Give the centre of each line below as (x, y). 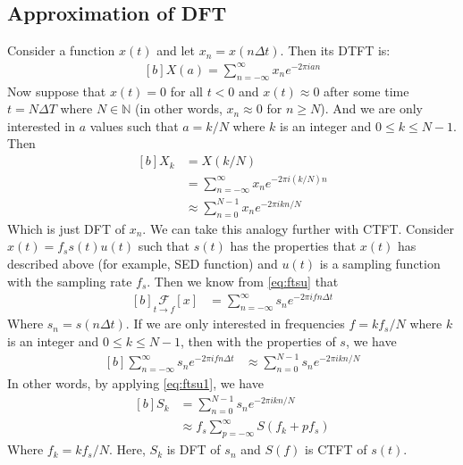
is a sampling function (380, 263)
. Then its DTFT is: (335, 50)
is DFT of (194, 449)
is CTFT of (336, 449)
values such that (134, 125)
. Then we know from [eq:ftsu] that (243, 281)
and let (176, 50)
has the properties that (293, 246)
